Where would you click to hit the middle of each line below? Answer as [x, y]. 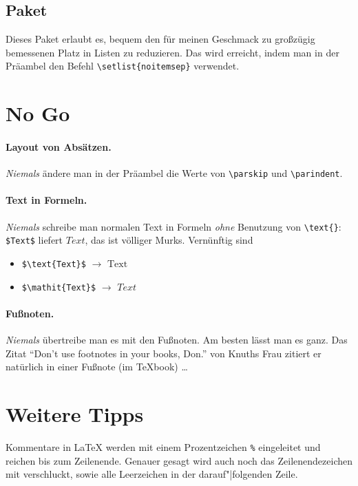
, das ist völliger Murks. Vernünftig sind [169, 240]
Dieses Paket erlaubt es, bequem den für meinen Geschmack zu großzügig [160, 39]
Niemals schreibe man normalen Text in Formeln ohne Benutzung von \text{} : [173, 226]
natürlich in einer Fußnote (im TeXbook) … [97, 367]
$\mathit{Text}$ [59, 287]
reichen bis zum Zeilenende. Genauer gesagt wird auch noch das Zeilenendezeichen [179, 460]
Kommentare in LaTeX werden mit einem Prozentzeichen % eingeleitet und [163, 447]
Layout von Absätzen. [59, 147]
